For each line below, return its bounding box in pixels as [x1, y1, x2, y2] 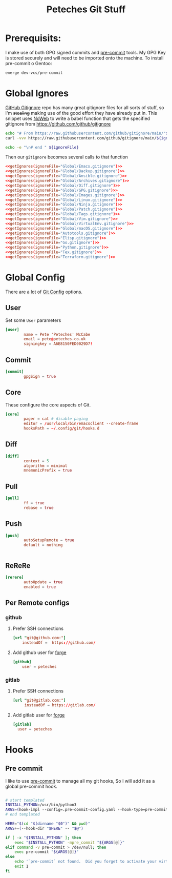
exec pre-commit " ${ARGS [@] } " [14, 849, 79, 854]
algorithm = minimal [24, 463, 68, 468]
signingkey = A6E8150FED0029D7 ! [24, 341, 93, 346]
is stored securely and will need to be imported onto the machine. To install [5, 55, 164, 61]
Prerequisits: [5, 32, 61, 44]
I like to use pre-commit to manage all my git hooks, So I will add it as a [5, 778, 155, 784]
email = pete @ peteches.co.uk [24, 337, 86, 342]
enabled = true [24, 584, 56, 589]
